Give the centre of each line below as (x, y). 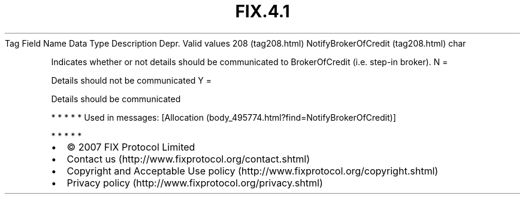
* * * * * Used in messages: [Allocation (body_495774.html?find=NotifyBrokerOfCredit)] (224, 117)
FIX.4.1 (262, 11)
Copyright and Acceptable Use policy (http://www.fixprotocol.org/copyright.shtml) (253, 171)
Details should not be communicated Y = (132, 80)
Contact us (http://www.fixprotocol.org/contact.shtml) (188, 159)
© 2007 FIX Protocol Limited (131, 147)
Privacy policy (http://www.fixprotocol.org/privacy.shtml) (195, 183)
